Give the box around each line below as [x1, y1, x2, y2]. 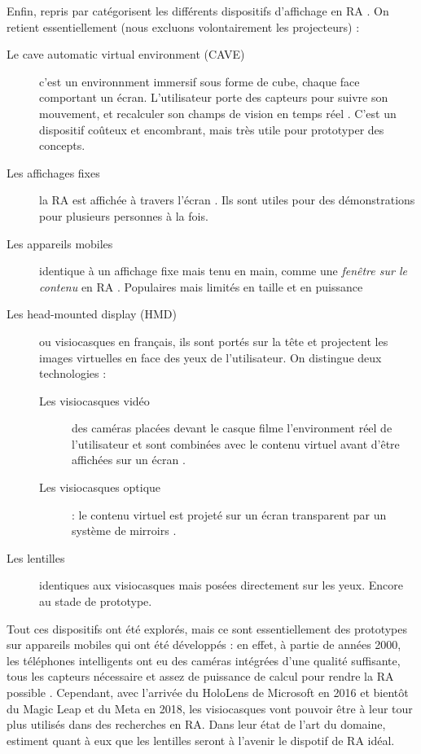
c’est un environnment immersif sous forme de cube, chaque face [39, 72, 360, 90]
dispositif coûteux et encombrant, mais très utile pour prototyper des [39, 121, 384, 138]
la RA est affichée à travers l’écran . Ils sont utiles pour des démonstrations [39, 191, 415, 208]
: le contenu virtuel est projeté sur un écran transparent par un [72, 506, 387, 523]
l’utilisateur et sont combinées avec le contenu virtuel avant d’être [72, 435, 400, 452]
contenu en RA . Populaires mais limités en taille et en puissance [39, 278, 363, 295]
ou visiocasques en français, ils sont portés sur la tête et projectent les [39, 332, 388, 349]
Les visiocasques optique [39, 479, 161, 496]
